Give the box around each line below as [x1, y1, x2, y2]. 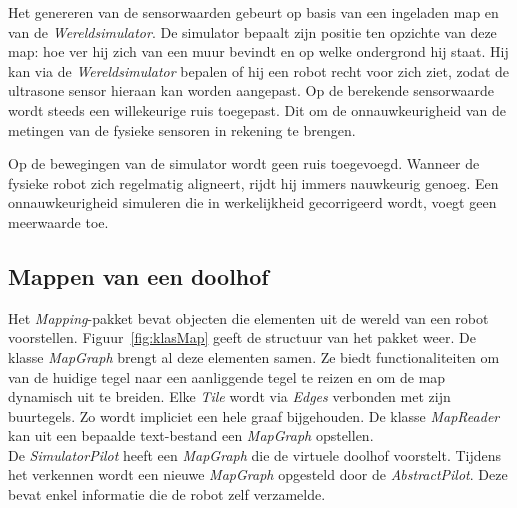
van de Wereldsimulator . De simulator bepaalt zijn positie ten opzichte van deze [8, 21, 497, 42]
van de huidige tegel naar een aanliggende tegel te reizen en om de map [8, 366, 446, 387]
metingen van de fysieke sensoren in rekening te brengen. [8, 119, 356, 140]
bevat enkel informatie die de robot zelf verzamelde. [8, 484, 326, 505]
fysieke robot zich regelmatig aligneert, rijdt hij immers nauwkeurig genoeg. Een [8, 172, 499, 193]
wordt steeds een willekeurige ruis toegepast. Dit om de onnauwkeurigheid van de [8, 99, 507, 120]
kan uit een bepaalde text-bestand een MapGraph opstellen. [8, 425, 374, 446]
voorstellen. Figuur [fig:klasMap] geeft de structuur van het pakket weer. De [8, 327, 476, 348]
